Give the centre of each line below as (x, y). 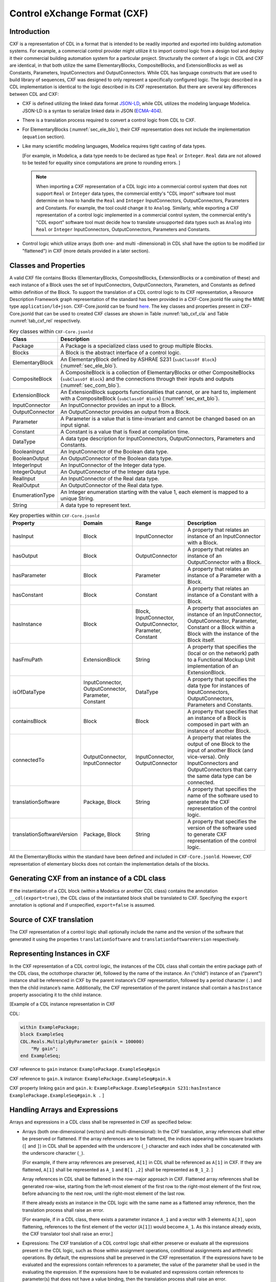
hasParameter (29, 575)
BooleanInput (29, 451)
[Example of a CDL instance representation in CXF (62, 1004)
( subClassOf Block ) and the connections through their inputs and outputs (147, 378)
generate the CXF (209, 802)
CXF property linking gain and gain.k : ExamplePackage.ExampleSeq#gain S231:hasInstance (115, 1088)
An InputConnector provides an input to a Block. (118, 405)
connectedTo (28, 760)
